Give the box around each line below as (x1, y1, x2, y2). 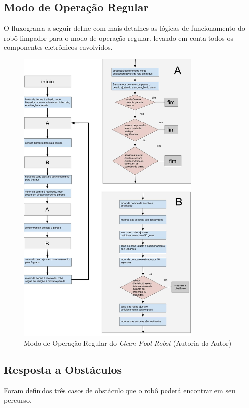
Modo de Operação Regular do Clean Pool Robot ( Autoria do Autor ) (24, 337, 232, 348)
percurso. (4, 395, 32, 405)
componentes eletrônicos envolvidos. (4, 42, 113, 52)
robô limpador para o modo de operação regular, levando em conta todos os (4, 32, 233, 42)
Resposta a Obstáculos (4, 362, 122, 377)
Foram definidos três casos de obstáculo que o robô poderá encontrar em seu (4, 385, 235, 395)
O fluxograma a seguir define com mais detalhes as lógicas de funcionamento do (4, 23, 245, 33)
